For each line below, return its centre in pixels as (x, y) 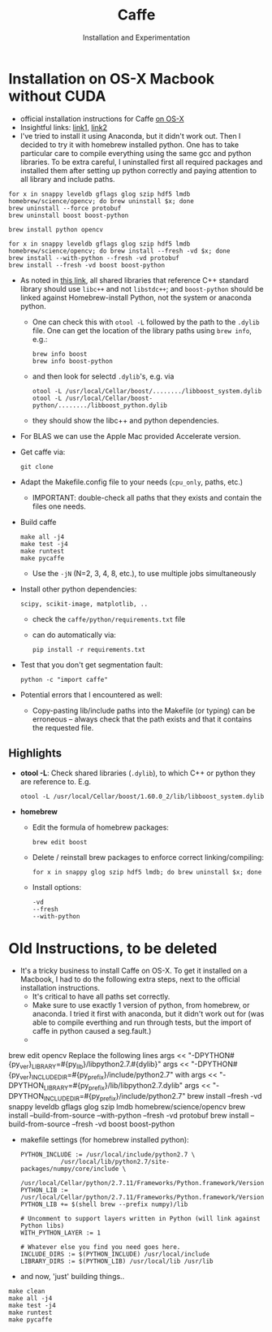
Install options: (57, 887)
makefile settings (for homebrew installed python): (104, 1139)
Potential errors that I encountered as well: (91, 694)
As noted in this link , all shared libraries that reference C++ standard (134, 280)
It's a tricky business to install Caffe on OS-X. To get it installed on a (134, 971)
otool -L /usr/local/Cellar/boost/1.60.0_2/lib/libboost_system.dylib (142, 796)
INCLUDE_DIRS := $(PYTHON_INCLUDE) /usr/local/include (115, 1254)
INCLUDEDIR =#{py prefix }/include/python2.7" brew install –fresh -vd (153, 1097)
